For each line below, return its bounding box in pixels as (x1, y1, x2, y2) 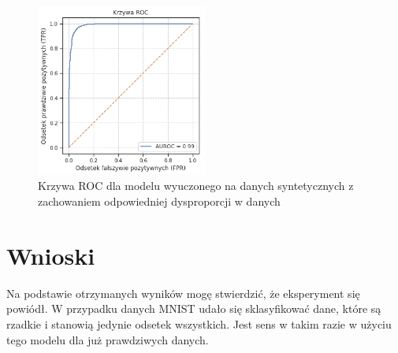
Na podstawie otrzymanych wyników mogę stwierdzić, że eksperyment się (6, 284, 360, 301)
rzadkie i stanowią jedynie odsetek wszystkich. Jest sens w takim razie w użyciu (6, 315, 392, 332)
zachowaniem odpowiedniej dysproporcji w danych (38, 193, 281, 210)
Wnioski (6, 239, 95, 271)
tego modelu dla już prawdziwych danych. (6, 331, 209, 347)
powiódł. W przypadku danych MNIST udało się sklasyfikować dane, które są (6, 300, 381, 317)
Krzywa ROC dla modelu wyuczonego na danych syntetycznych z (38, 177, 354, 194)
